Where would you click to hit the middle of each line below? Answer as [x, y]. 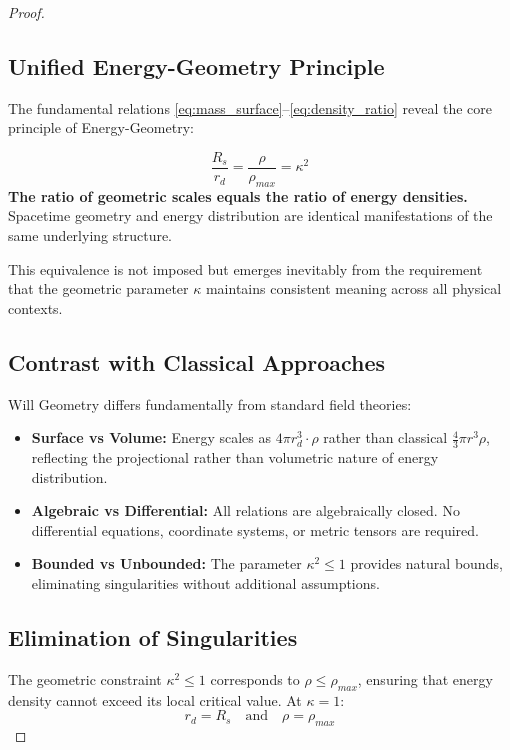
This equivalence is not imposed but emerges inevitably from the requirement [245, 268]
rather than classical [385, 437]
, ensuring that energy [425, 678]
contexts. [35, 307]
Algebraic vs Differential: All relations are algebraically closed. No [245, 510]
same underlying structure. [90, 235]
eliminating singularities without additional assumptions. [205, 583]
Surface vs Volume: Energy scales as [151, 437]
